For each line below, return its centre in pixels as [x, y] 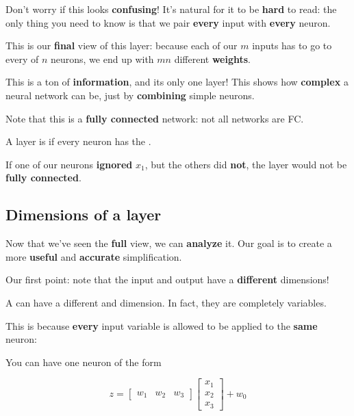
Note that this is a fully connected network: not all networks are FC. [155, 118]
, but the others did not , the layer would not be [246, 164]
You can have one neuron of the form [84, 362]
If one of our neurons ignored [69, 164]
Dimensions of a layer [84, 214]
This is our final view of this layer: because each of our [122, 45]
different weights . [213, 58]
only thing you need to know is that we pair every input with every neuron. [168, 22]
